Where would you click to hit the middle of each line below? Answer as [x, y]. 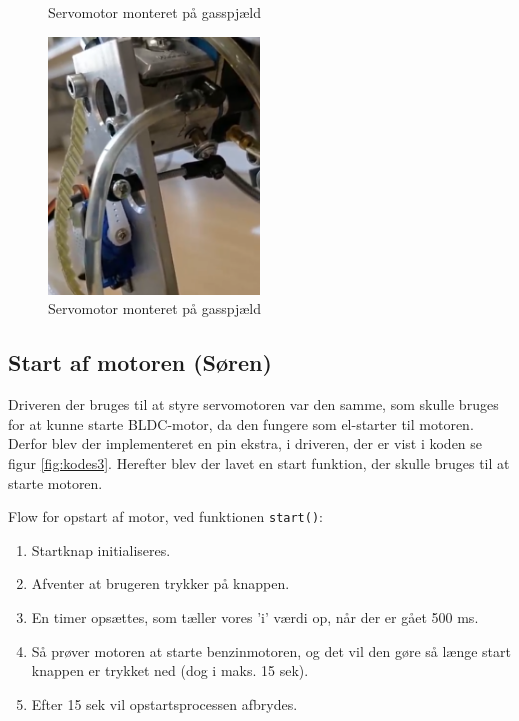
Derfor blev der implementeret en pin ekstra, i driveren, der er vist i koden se [245, 443]
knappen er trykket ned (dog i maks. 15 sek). [170, 670]
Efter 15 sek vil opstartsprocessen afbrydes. [164, 703]
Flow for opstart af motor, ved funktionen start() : [166, 516]
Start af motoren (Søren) [140, 362]
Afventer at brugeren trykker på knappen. [160, 583]
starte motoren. [55, 482]
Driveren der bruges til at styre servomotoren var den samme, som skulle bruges [253, 404]
